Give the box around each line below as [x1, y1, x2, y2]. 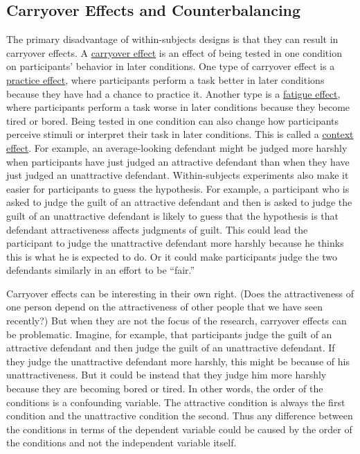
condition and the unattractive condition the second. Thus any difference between [6, 408, 353, 423]
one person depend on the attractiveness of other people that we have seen [6, 299, 323, 314]
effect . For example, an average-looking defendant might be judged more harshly [6, 140, 348, 155]
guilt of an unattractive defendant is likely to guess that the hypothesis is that [6, 208, 339, 222]
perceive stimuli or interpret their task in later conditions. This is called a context [6, 127, 354, 141]
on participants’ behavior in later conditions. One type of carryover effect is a [6, 59, 335, 73]
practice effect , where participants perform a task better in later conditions [6, 72, 325, 87]
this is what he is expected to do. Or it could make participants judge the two [6, 249, 337, 263]
